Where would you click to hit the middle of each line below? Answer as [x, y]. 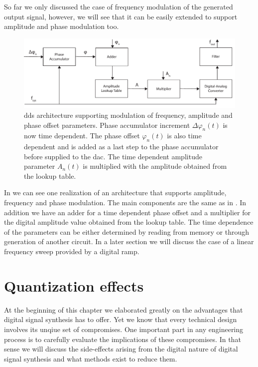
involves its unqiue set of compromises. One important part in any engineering [124, 329]
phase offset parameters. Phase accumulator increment [107, 125]
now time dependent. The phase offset [82, 136]
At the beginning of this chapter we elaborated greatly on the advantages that [124, 309]
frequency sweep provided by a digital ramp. [72, 251]
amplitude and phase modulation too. [62, 26]
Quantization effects [74, 285]
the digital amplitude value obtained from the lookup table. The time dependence [129, 222]
